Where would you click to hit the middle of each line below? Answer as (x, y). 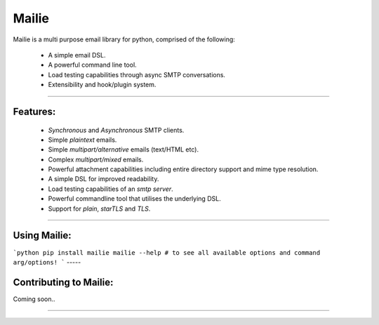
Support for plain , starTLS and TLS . (99, 208)
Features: (34, 111)
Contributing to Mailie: (63, 282)
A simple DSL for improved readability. (104, 179)
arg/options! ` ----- (47, 262)
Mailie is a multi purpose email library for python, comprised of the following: (124, 39)
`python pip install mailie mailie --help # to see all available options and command (167, 252)
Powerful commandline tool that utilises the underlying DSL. (134, 199)
